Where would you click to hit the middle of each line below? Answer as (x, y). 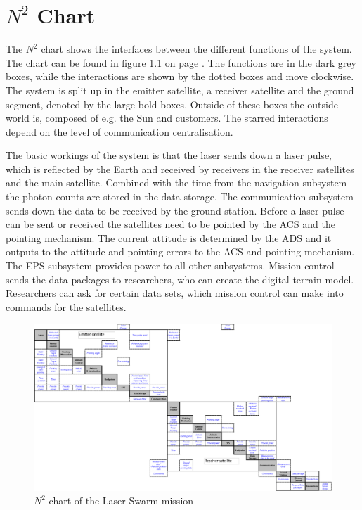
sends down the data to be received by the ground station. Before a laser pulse (175, 210)
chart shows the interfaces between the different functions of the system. (196, 49)
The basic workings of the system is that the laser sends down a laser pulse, (169, 155)
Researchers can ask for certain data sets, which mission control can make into (175, 293)
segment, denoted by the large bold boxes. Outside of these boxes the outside (172, 104)
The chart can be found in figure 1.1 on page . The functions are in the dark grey (181, 62)
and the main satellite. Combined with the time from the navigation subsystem (176, 183)
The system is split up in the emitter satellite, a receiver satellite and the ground (180, 90)
